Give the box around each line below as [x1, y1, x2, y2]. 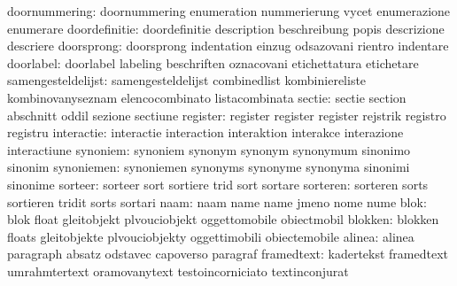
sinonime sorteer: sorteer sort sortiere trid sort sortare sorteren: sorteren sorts [7, 174, 429, 193]
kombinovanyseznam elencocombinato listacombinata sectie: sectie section [7, 88, 407, 106]
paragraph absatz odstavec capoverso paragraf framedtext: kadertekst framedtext [7, 244, 449, 263]
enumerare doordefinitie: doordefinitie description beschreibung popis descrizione [7, 19, 445, 37]
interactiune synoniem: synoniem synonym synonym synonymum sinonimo [7, 140, 411, 158]
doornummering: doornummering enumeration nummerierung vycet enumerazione [7, 2, 451, 19]
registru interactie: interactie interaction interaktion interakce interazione [7, 123, 404, 142]
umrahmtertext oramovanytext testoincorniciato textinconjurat [7, 261, 349, 280]
